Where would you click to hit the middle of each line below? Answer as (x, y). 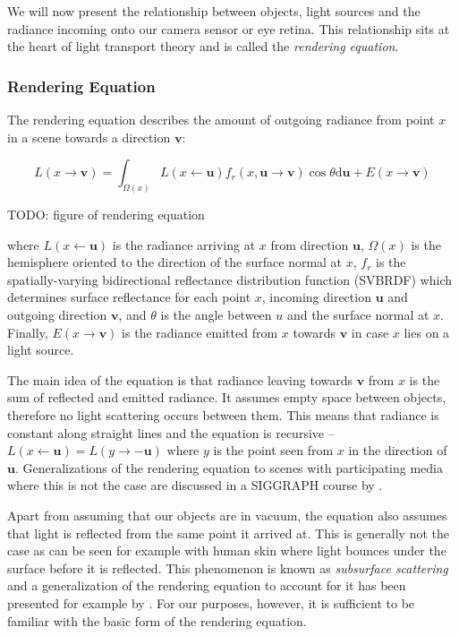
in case (370, 332)
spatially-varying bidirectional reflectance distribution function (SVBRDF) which (229, 279)
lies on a (427, 332)
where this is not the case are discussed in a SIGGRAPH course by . (195, 485)
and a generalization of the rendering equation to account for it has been (207, 585)
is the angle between (216, 315)
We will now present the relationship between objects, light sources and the (214, 11)
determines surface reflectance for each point (129, 297)
